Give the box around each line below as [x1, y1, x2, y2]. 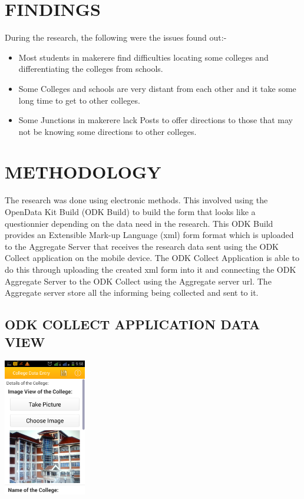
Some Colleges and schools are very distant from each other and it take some [18, 82, 296, 94]
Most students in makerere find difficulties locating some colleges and [18, 51, 269, 63]
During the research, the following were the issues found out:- [5, 31, 227, 44]
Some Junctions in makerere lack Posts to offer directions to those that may [18, 114, 293, 126]
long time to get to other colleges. [18, 94, 140, 106]
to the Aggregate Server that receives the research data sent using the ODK [5, 240, 279, 252]
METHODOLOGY [5, 160, 161, 184]
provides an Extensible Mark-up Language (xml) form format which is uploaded [5, 229, 294, 241]
